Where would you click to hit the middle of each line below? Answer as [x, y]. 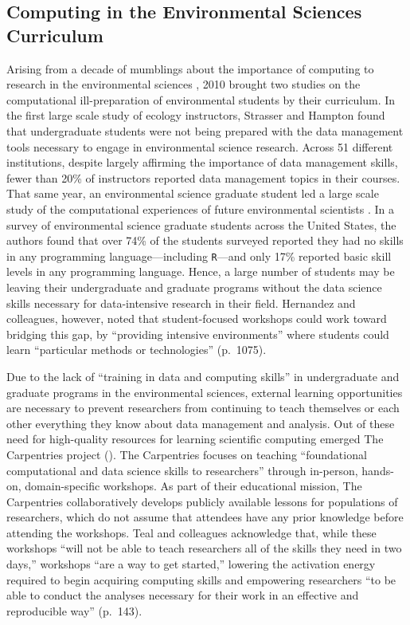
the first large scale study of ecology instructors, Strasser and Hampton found [196, 115]
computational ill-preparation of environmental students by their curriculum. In [201, 99]
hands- [378, 470]
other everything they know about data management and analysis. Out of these [201, 423]
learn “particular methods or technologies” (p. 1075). [137, 350]
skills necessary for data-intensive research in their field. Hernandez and [181, 303]
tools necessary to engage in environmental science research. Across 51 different [200, 146]
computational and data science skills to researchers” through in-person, [182, 470]
